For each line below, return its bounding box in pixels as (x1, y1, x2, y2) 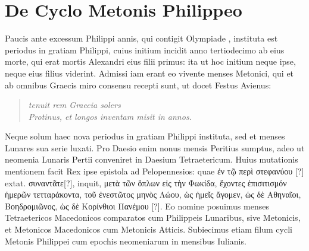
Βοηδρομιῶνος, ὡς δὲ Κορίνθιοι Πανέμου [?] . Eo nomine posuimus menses (5, 199, 269, 212)
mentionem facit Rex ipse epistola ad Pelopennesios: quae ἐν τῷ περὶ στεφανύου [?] (5, 165, 304, 177)
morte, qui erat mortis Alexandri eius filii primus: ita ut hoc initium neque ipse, (5, 55, 296, 68)
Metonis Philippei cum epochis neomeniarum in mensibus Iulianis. (5, 234, 246, 247)
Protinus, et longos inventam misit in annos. (28, 110, 192, 122)
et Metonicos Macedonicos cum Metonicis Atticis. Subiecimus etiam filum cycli (5, 223, 292, 236)
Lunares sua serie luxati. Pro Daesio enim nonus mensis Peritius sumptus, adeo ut (5, 141, 305, 154)
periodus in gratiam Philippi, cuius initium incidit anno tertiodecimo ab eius (5, 43, 285, 56)
